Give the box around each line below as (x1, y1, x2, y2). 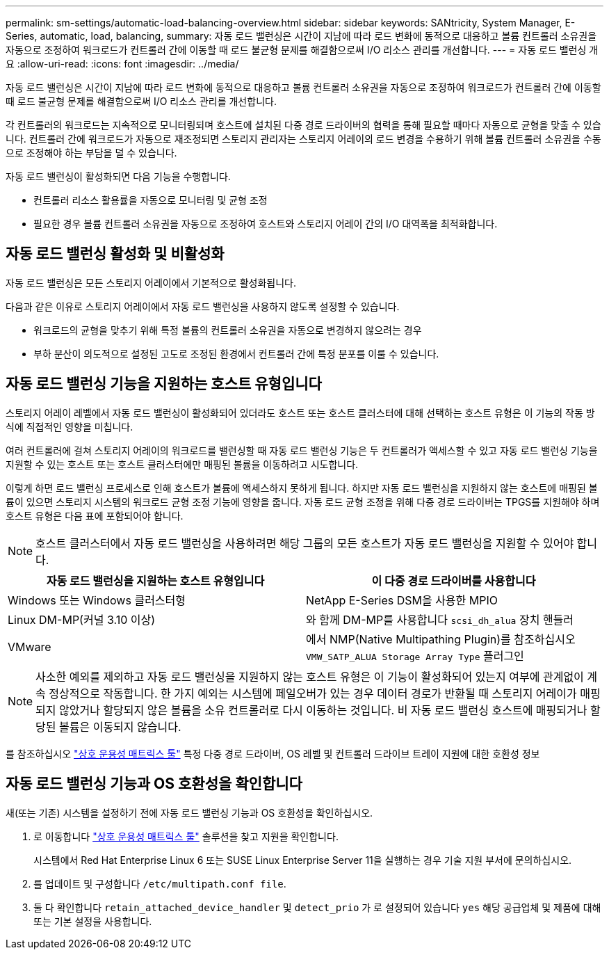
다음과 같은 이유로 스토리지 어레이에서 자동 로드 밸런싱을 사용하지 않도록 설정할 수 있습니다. (6, 300, 400, 312)
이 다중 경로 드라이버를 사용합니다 (371, 573, 536, 588)
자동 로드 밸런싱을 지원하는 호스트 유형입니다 (46, 573, 265, 588)
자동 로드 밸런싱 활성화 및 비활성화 (6, 245, 225, 263)
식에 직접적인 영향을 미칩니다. (6, 420, 133, 433)
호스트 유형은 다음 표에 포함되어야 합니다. (6, 509, 184, 522)
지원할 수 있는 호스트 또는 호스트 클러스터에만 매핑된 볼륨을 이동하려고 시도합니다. (6, 458, 359, 470)
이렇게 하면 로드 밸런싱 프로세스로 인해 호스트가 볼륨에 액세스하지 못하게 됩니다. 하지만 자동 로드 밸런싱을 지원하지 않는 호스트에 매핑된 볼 (6, 481, 598, 494)
